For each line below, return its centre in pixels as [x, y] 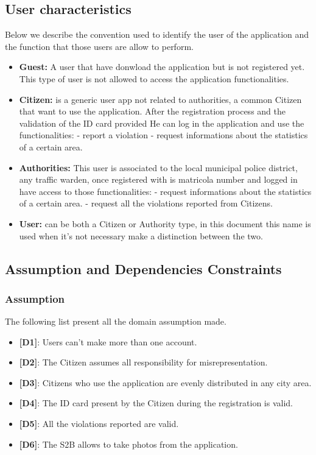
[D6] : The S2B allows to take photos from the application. [128, 444]
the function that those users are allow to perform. [99, 46]
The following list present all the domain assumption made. [116, 321]
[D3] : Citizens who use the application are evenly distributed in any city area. [165, 382]
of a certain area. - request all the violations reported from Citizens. [146, 203]
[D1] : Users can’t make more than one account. [108, 341]
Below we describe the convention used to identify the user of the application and [157, 34]
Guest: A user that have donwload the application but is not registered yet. [162, 67]
